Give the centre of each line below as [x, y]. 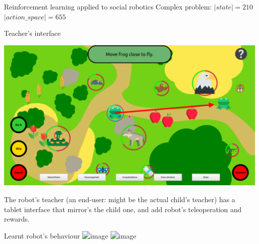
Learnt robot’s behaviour [42, 235]
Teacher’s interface [32, 33]
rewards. [17, 219]
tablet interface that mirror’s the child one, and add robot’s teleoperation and [123, 209]
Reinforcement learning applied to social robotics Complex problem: [108, 6]
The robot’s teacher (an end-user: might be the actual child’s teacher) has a [120, 199]
